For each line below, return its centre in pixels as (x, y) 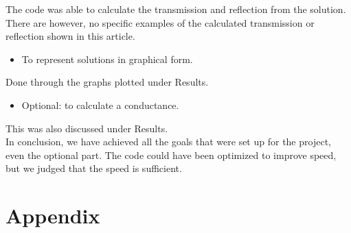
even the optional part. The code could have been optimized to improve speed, (171, 155)
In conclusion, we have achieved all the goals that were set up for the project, (168, 142)
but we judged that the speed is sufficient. (94, 168)
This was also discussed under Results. (87, 128)
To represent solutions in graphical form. (107, 59)
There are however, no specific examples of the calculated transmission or (160, 22)
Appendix (53, 216)
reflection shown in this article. (70, 36)
